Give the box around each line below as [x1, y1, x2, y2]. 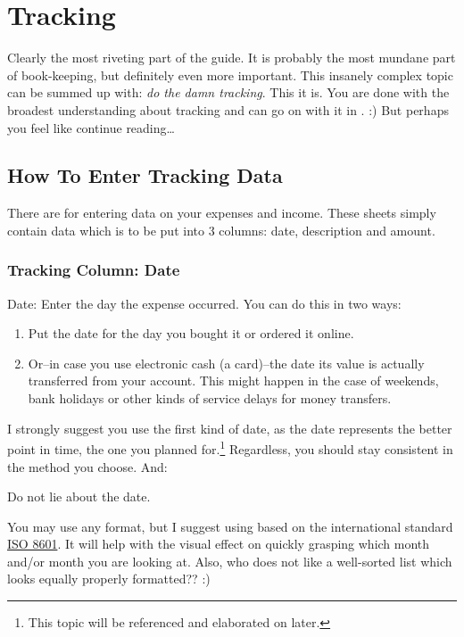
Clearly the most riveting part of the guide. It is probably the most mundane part [7, 48, 456, 67]
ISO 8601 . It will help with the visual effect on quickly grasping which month [7, 534, 430, 553]
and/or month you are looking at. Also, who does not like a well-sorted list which [7, 551, 452, 570]
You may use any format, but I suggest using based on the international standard [7, 517, 453, 535]
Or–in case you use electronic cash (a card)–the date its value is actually [28, 353, 425, 372]
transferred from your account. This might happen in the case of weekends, [28, 371, 439, 390]
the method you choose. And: [7, 457, 168, 476]
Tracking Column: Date [7, 259, 180, 281]
